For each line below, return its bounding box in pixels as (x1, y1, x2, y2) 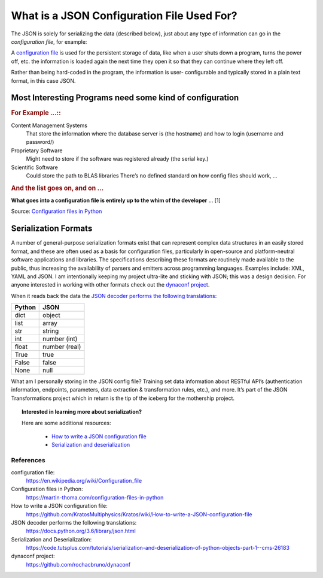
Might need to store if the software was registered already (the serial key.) (26, 155, 209, 162)
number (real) (42, 342, 81, 351)
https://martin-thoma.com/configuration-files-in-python (26, 493, 164, 501)
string (42, 327, 59, 335)
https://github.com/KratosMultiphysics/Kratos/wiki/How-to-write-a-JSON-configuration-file (26, 510, 252, 518)
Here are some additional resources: (22, 419, 111, 426)
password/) (26, 139, 54, 146)
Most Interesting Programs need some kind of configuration (11, 93, 239, 103)
